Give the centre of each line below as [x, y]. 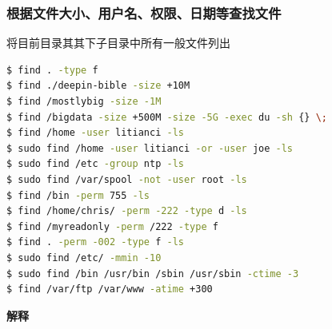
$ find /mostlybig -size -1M [84, 101]
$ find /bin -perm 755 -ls [78, 195]
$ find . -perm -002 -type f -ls [95, 242]
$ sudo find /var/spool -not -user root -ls [127, 179]
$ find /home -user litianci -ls [95, 133]
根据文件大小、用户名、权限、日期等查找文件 [144, 12]
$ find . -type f [52, 70]
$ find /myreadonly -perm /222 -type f [112, 226]
